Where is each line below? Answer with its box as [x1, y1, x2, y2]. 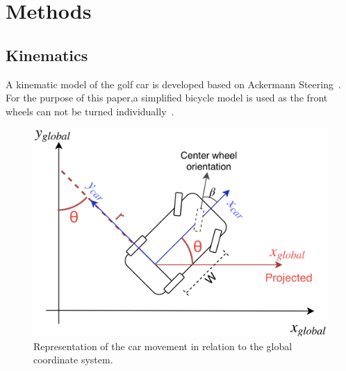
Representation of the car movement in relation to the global [33, 338, 293, 353]
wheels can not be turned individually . [6, 104, 174, 118]
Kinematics [6, 44, 88, 65]
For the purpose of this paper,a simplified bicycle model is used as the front [6, 90, 328, 105]
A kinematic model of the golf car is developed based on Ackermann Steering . [6, 76, 341, 91]
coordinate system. [33, 352, 113, 367]
